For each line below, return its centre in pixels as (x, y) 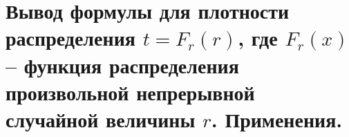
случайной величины (101, 119)
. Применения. (277, 119)
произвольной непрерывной (130, 92)
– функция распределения (122, 65)
